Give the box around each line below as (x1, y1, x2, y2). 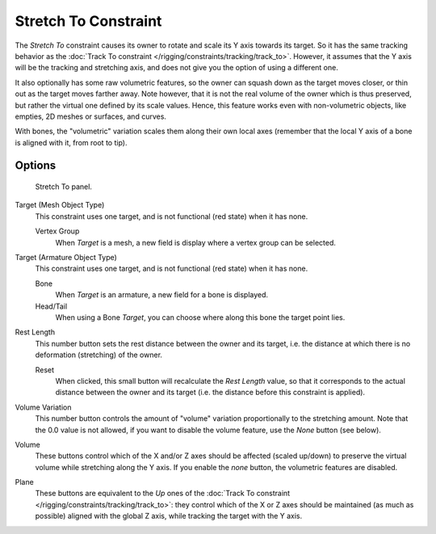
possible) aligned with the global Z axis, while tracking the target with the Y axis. (35, 511, 303, 521)
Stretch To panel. (35, 182, 93, 191)
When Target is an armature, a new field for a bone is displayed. (55, 290, 269, 300)
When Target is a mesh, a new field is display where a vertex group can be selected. (55, 238, 337, 247)
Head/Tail (35, 301, 68, 311)
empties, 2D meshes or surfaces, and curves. (15, 111, 167, 121)
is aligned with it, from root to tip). (15, 137, 128, 147)
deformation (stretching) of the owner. (35, 350, 163, 360)
